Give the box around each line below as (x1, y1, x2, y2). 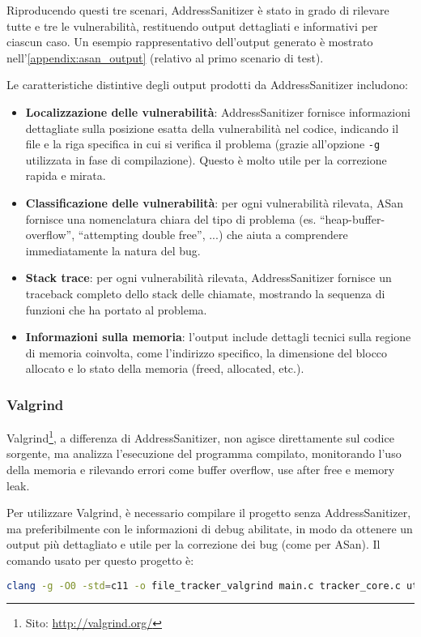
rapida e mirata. (25, 167, 106, 184)
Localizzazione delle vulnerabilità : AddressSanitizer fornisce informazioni (25, 103, 410, 120)
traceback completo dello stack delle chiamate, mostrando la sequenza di (25, 284, 385, 301)
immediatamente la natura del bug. (25, 242, 201, 259)
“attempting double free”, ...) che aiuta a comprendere (78, 226, 348, 243)
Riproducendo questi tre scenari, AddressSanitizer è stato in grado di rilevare (6, 2, 389, 18)
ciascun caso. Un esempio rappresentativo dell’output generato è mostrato (6, 33, 373, 50)
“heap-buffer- (319, 210, 385, 227)
